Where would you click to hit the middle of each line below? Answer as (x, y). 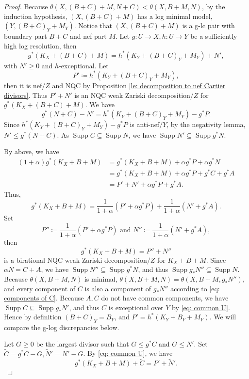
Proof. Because (26, 6)
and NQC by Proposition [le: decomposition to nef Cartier (139, 85)
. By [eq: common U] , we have (128, 353)
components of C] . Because (44, 298)
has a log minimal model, (175, 16)
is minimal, (101, 278)
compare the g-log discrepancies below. (62, 327)
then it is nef (23, 85)
